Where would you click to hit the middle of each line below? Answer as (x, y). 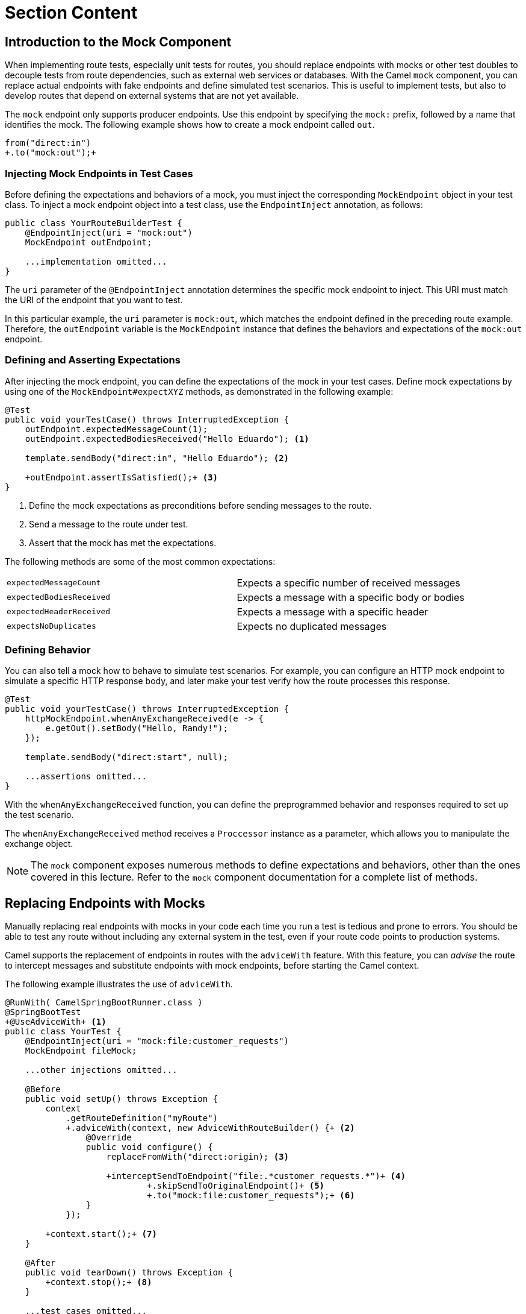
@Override (109, 1138)
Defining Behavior (48, 650)
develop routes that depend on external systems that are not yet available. (152, 96)
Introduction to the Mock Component (118, 42)
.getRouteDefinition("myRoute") (142, 1118)
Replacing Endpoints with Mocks (105, 903)
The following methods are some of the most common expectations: (140, 561)
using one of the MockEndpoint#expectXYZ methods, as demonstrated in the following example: (199, 391)
